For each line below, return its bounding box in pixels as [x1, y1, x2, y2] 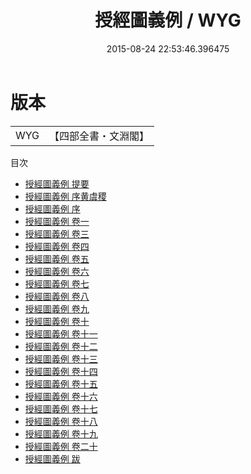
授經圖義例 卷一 [24, 215, 90, 227]
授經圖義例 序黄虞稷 [24, 190, 107, 202]
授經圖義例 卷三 [24, 227, 90, 240]
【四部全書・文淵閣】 [49, 129, 150, 143]
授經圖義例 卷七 [24, 277, 90, 290]
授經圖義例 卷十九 [24, 427, 98, 440]
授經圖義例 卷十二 [24, 340, 98, 352]
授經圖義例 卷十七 [24, 402, 98, 415]
